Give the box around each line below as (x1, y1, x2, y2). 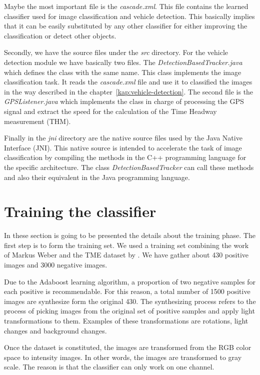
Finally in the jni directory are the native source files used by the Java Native (4, 132, 242, 143)
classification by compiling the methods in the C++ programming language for (4, 152, 246, 162)
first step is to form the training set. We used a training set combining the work (4, 239, 249, 250)
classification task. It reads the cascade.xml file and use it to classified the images (4, 76, 252, 87)
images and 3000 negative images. (4, 259, 107, 269)
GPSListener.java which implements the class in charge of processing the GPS (4, 96, 244, 106)
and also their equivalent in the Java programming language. (4, 171, 190, 182)
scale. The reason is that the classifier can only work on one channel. (4, 361, 214, 372)
